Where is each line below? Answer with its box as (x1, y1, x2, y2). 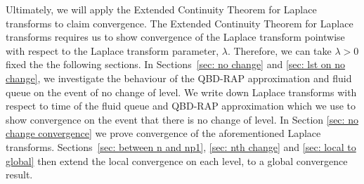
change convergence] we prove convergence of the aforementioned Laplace (6, 126, 321, 140)
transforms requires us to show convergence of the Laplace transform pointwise (6, 29, 345, 44)
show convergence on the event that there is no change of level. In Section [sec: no (6, 112, 358, 126)
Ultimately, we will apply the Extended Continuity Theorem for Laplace (6, 2, 317, 16)
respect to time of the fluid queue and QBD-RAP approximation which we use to (6, 98, 356, 113)
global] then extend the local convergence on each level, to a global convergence (6, 153, 348, 168)
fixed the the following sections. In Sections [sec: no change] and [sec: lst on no (6, 57, 346, 72)
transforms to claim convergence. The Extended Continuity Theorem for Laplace (6, 15, 353, 30)
